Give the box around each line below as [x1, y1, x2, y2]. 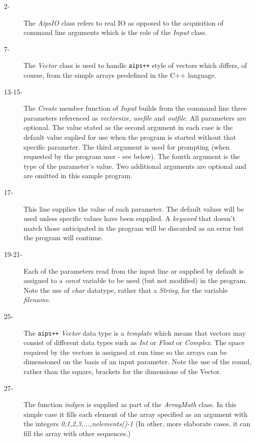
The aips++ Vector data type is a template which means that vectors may [24, 327, 246, 338]
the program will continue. [24, 232, 103, 243]
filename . [24, 294, 51, 305]
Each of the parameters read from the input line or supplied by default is [24, 265, 244, 276]
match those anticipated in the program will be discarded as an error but [24, 222, 244, 233]
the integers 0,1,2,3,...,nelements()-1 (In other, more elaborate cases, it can [24, 418, 251, 429]
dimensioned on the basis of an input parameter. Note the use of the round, [24, 356, 252, 367]
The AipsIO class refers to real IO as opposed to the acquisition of [24, 17, 224, 28]
